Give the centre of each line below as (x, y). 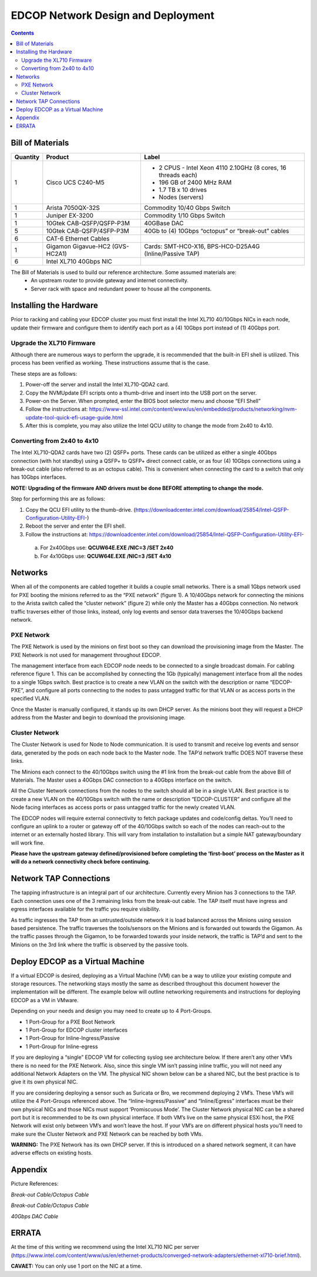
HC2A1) (57, 254)
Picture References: (35, 1184)
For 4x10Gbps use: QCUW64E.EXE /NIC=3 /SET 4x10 (106, 556)
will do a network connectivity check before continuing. (80, 862)
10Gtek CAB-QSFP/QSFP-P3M (88, 223)
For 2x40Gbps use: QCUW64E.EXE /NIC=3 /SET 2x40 (107, 548)
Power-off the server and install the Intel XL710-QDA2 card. (97, 385)
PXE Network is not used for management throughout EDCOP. (86, 655)
